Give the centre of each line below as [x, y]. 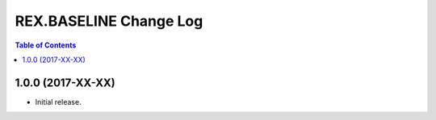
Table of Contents [46, 45]
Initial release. [58, 101]
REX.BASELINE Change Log [109, 21]
